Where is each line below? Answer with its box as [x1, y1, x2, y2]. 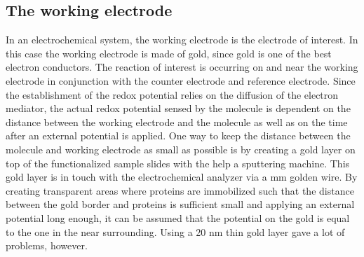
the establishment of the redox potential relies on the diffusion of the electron [6, 87, 339, 102]
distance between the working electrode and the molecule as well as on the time [6, 114, 348, 129]
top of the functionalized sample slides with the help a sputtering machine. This [6, 155, 350, 170]
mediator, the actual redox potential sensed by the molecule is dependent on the [6, 101, 351, 116]
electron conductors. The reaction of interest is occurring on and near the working [6, 60, 358, 74]
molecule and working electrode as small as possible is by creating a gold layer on [6, 141, 356, 156]
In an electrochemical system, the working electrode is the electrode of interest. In [6, 32, 358, 47]
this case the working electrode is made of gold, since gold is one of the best [6, 46, 332, 60]
